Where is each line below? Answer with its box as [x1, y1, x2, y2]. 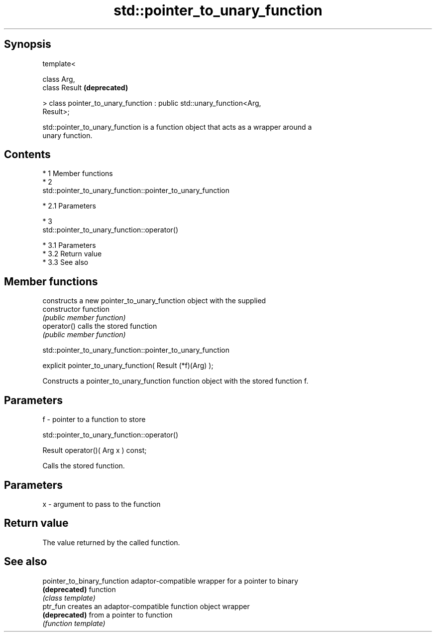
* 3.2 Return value [42, 249, 102, 258]
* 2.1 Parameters [42, 202, 96, 211]
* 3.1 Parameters [42, 241, 96, 250]
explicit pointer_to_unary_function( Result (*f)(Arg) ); [42, 361, 214, 370]
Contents [4, 148, 51, 161]
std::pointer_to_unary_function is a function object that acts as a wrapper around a [42, 122, 312, 131]
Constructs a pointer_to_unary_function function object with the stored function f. [42, 377, 309, 386]
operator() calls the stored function [42, 322, 157, 331]
